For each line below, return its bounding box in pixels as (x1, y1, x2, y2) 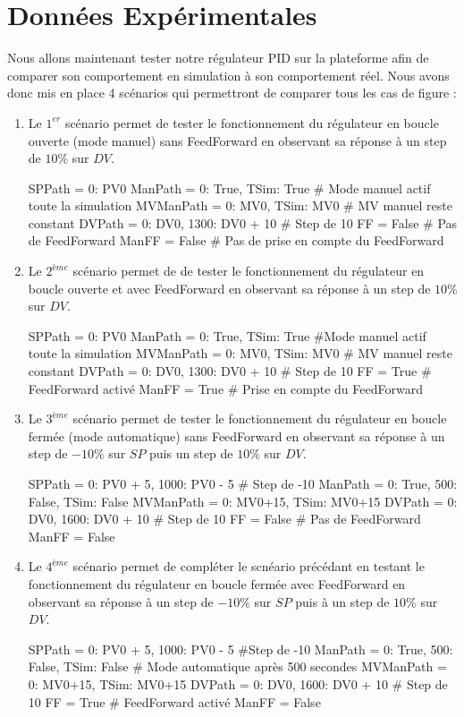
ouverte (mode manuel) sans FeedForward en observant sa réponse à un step (28, 131, 447, 149)
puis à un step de (295, 592, 390, 610)
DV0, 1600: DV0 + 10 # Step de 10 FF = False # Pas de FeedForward (28, 509, 421, 528)
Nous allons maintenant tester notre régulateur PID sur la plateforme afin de (7, 48, 429, 67)
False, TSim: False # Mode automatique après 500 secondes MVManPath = (28, 657, 447, 676)
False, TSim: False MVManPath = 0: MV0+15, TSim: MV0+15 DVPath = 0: (28, 491, 458, 510)
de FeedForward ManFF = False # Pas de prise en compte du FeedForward (28, 231, 444, 250)
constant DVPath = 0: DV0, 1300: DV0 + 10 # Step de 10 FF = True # (28, 362, 432, 380)
